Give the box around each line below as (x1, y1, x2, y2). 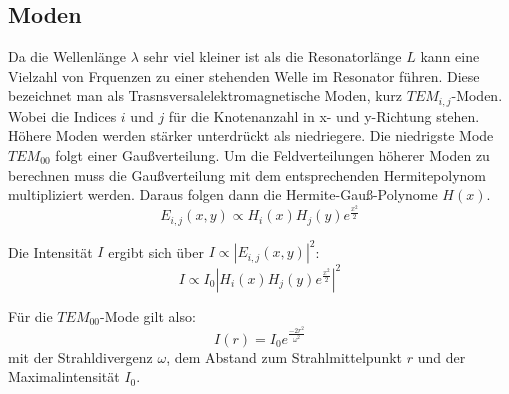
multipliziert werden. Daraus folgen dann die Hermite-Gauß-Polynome (8, 184, 438, 205)
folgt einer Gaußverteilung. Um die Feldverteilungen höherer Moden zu (55, 145, 490, 166)
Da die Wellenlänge (8, 46, 127, 67)
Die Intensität (8, 241, 93, 262)
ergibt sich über (108, 241, 204, 262)
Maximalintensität (8, 366, 120, 387)
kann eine (420, 46, 480, 67)
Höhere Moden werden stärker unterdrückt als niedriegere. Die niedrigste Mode (8, 125, 494, 146)
